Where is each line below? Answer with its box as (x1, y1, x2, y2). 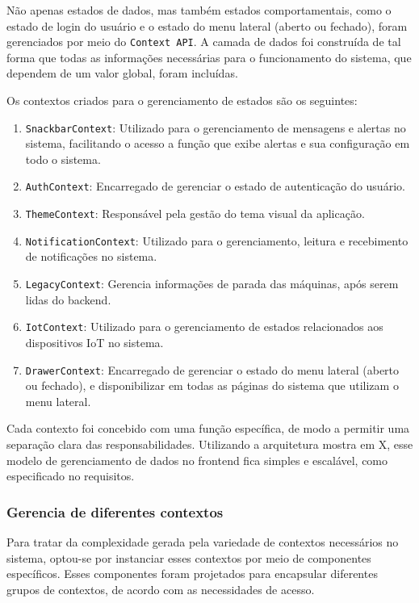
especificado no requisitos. (6, 467, 135, 484)
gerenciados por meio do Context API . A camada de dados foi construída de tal (6, 33, 401, 50)
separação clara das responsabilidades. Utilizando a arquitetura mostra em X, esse (6, 435, 413, 452)
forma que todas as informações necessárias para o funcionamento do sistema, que (6, 48, 412, 65)
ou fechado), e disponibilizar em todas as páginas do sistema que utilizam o (25, 377, 399, 394)
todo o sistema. (25, 150, 101, 167)
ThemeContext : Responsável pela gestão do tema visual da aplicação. (25, 205, 365, 222)
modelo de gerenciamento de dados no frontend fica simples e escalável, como (6, 451, 388, 468)
